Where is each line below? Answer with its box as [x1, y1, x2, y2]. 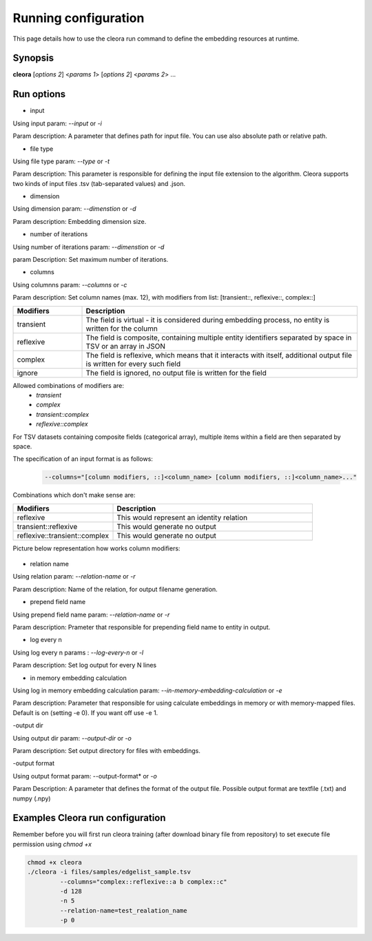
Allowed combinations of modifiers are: [12, 381, 124, 389]
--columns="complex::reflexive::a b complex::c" [59, 878, 227, 885]
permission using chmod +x [12, 840, 92, 848]
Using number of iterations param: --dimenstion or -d [12, 242, 165, 251]
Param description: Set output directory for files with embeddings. [12, 746, 201, 754]
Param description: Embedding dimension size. [12, 217, 147, 225]
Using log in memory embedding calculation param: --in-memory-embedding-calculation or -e [12, 686, 282, 694]
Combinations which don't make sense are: [12, 491, 136, 499]
